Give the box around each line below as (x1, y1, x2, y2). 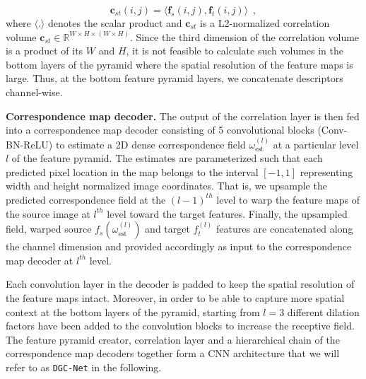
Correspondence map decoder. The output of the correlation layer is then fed (6, 108, 360, 123)
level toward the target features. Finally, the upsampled (107, 206, 348, 221)
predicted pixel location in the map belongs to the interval (6, 164, 259, 179)
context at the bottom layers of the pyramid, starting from (6, 304, 260, 319)
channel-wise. (6, 84, 63, 99)
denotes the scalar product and (47, 16, 182, 30)
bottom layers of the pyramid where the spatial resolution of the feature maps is (6, 57, 353, 71)
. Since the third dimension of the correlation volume (129, 29, 360, 44)
